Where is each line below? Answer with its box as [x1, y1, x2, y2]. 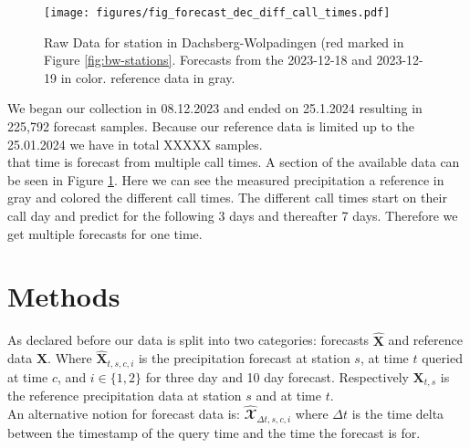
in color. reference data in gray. [60, 68, 235, 87]
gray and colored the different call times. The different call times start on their [7, 188, 447, 207]
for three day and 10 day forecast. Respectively [145, 367, 409, 386]
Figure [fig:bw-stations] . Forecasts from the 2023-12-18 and [44, 50, 372, 69]
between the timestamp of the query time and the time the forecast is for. [7, 422, 421, 442]
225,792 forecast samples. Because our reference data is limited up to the [7, 117, 414, 136]
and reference [388, 330, 463, 349]
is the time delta [351, 404, 444, 423]
